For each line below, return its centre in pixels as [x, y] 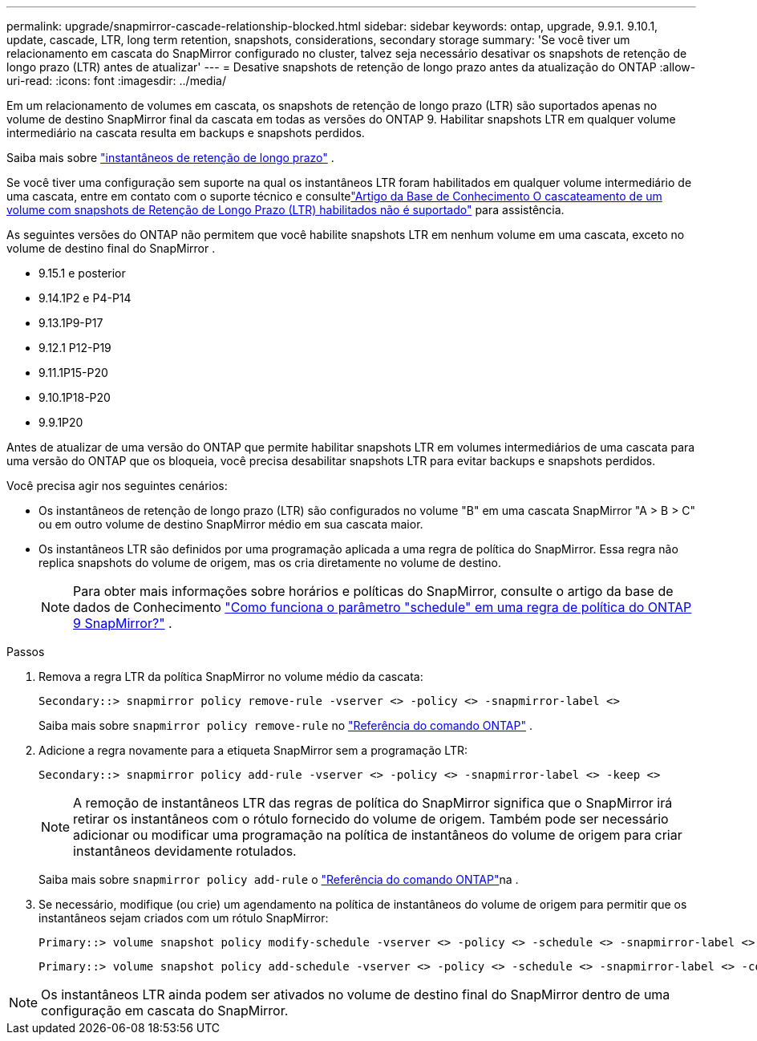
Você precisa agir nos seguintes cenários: [117, 486]
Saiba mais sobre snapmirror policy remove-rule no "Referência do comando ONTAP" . [285, 725]
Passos [26, 652]
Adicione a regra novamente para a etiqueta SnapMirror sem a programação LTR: [253, 750]
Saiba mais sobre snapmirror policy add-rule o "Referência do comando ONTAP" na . [279, 879]
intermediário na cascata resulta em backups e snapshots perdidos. [186, 133]
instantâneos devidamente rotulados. [185, 851]
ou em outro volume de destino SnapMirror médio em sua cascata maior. [231, 524]
